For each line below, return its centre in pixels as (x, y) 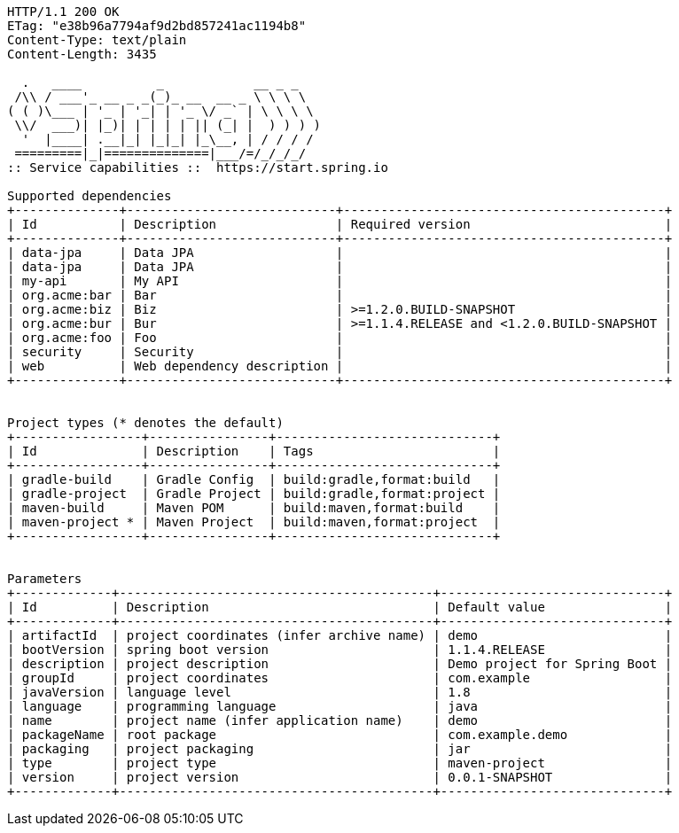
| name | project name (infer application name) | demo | (340, 720)
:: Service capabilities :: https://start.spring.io (198, 167)
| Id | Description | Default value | (340, 607)
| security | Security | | (340, 352)
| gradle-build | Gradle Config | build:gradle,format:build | (254, 479)
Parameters (45, 579)
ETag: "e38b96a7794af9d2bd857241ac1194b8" (157, 26)
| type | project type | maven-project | (340, 763)
